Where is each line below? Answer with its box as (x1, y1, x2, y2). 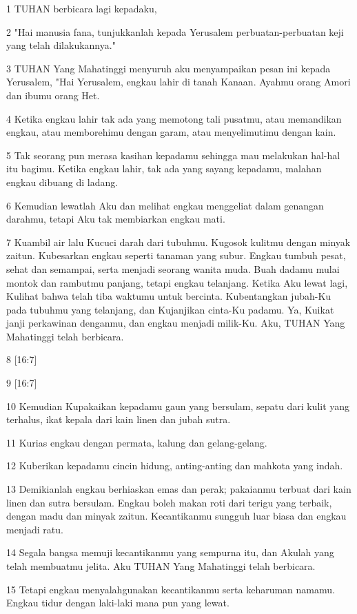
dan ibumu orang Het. (6, 88, 100, 102)
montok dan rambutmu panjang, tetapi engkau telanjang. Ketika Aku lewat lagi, (6, 275, 348, 289)
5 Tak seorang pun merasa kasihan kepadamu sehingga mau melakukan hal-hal (6, 147, 340, 162)
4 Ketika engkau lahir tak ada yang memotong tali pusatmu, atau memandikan (6, 111, 342, 125)
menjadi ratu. (6, 522, 63, 536)
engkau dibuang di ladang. (6, 174, 119, 189)
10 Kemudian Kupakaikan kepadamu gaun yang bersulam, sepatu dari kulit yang (6, 398, 350, 413)
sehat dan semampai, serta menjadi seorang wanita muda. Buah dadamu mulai (6, 261, 340, 276)
